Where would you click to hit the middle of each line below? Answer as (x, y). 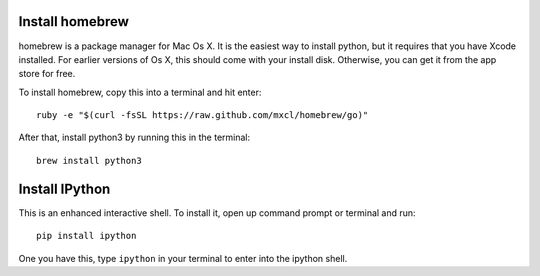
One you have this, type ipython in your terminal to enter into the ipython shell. (183, 258)
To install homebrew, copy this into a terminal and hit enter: (140, 92)
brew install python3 (89, 160)
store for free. (47, 74)
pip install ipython (86, 236)
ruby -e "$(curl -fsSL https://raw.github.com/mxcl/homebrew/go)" (202, 115)
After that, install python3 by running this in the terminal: (134, 137)
